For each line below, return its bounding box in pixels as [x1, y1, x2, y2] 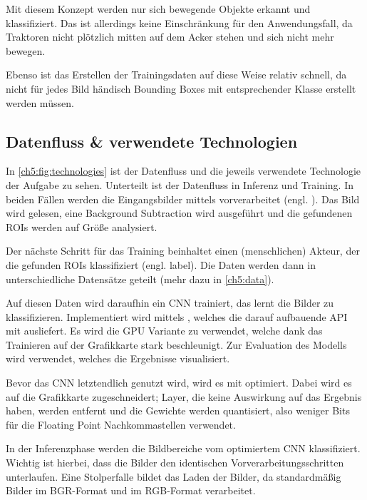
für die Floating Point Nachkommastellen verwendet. [6, 417, 236, 432]
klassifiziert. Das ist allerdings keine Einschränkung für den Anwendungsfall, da [6, 15, 353, 30]
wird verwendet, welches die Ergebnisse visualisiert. [6, 351, 230, 366]
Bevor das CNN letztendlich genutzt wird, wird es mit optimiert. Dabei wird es [6, 375, 352, 390]
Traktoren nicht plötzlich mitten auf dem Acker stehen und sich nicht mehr [6, 29, 334, 44]
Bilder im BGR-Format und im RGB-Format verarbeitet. [6, 483, 256, 498]
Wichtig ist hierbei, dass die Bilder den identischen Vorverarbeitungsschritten [6, 455, 344, 470]
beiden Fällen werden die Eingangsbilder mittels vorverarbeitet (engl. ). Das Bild [6, 191, 360, 206]
